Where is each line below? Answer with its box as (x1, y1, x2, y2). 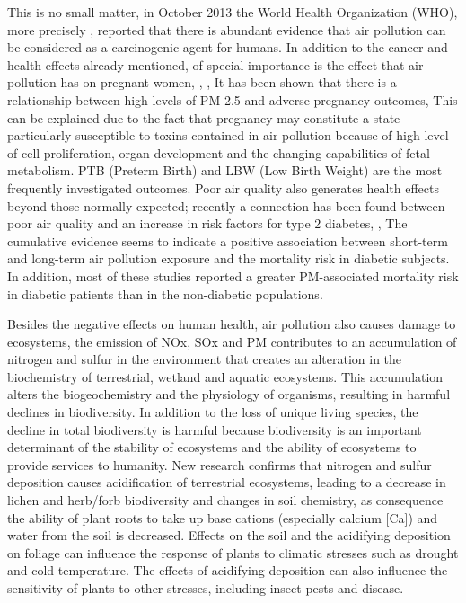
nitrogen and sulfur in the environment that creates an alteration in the (7, 350, 402, 368)
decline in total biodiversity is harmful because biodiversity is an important (7, 420, 422, 439)
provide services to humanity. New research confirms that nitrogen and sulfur (7, 455, 432, 474)
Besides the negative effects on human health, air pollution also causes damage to (7, 315, 456, 333)
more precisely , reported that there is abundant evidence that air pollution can (7, 20, 446, 39)
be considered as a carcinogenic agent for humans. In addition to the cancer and (7, 38, 448, 57)
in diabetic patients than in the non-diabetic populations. (7, 284, 323, 303)
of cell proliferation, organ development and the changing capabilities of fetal (7, 143, 430, 162)
